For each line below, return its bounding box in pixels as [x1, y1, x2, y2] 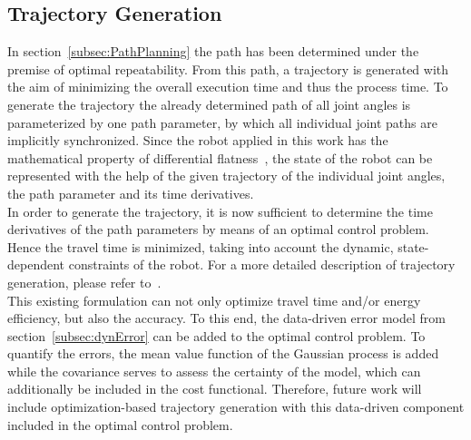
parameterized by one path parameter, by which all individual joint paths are [7, 112, 437, 132]
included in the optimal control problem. [7, 415, 233, 434]
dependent [7, 255, 65, 274]
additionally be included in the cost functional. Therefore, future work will [7, 379, 422, 398]
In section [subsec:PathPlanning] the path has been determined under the [7, 42, 419, 61]
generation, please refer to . [7, 272, 162, 291]
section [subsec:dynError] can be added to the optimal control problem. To [7, 326, 426, 345]
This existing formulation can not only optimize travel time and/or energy [7, 290, 421, 309]
